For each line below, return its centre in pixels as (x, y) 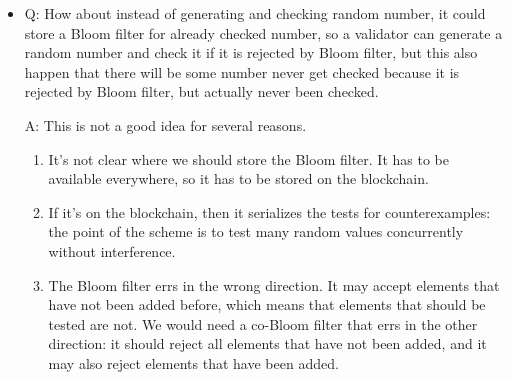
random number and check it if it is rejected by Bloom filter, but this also (251, 52)
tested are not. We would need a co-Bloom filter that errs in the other (263, 323)
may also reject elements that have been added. (193, 362)
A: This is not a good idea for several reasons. (165, 124)
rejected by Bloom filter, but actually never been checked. (201, 91)
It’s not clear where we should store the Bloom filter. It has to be (248, 158)
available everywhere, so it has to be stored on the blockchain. (238, 178)
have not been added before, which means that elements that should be (267, 304)
